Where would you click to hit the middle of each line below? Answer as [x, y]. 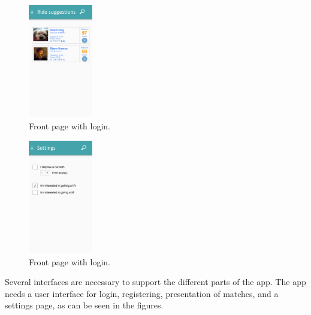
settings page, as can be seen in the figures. [84, 305]
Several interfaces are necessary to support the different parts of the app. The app [155, 282]
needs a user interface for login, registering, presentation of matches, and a [142, 293]
